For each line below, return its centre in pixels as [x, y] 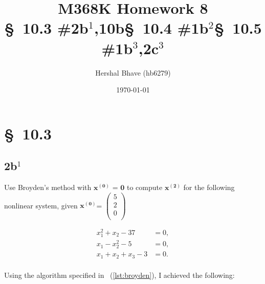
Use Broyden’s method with [48, 187]
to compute [145, 187]
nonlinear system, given [41, 205]
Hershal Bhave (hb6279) [133, 72]
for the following [209, 187]
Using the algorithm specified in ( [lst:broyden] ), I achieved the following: [119, 275]
